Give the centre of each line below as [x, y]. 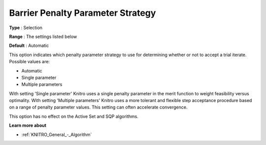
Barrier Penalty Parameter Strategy [83, 13]
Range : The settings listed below [43, 36]
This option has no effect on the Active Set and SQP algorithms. [74, 116]
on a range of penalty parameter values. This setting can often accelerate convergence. [98, 107]
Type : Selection [26, 28]
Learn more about [28, 125]
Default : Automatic [29, 46]
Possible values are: [30, 62]
